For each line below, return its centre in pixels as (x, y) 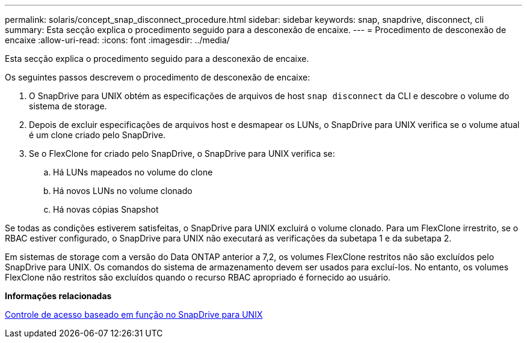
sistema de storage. (68, 106)
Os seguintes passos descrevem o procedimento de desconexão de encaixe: (158, 77)
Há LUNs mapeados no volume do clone (133, 172)
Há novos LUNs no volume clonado (123, 191)
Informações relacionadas (58, 296)
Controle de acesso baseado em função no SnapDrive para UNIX (134, 314)
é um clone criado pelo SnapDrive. (97, 135)
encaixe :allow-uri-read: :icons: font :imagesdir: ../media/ (117, 40)
